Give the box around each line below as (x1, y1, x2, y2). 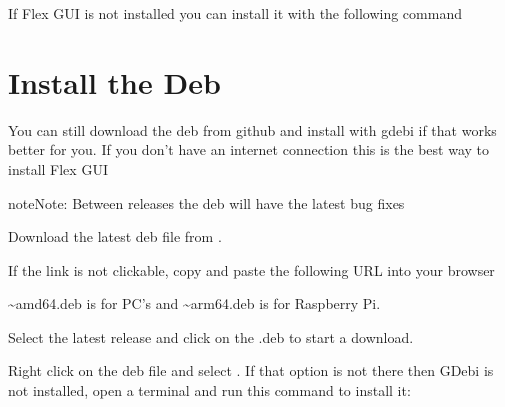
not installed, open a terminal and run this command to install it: (8, 380, 411, 401)
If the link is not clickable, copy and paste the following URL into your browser (8, 259, 495, 280)
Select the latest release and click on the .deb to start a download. (8, 326, 414, 347)
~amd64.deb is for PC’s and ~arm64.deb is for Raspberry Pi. (8, 293, 381, 314)
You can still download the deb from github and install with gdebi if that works (8, 119, 497, 140)
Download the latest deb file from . (8, 226, 222, 247)
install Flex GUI (8, 158, 108, 179)
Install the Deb (8, 61, 221, 102)
